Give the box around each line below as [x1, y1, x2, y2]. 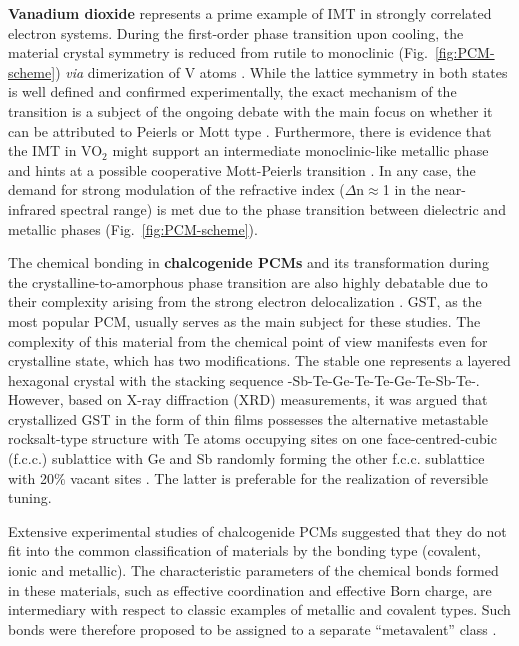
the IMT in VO [8, 140, 103, 161]
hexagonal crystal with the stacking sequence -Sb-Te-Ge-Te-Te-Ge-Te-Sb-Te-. [8, 369, 480, 390]
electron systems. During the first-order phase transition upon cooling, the [8, 22, 464, 43]
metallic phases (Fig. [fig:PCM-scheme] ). [8, 218, 258, 239]
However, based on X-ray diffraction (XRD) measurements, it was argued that [8, 389, 488, 410]
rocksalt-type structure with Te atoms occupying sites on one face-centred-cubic [8, 428, 497, 449]
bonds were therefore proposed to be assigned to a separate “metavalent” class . [8, 618, 497, 639]
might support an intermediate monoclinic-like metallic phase [112, 140, 489, 161]
